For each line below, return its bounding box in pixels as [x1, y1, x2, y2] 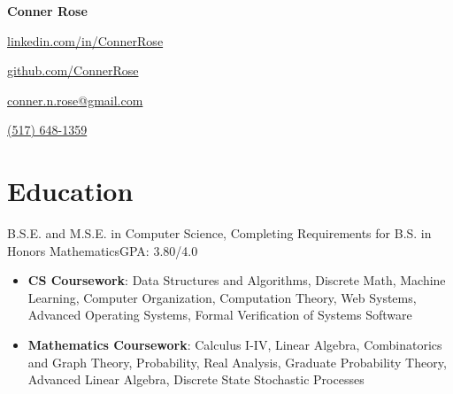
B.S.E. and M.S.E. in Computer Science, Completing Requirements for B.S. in [7, 224, 432, 243]
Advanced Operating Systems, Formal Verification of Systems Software [27, 305, 412, 324]
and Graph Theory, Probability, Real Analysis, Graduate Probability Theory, [27, 352, 447, 371]
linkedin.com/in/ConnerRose [7, 31, 164, 50]
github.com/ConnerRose [7, 61, 139, 80]
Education [7, 173, 134, 209]
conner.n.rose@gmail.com [7, 90, 143, 109]
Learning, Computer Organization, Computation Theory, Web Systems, [27, 288, 417, 306]
